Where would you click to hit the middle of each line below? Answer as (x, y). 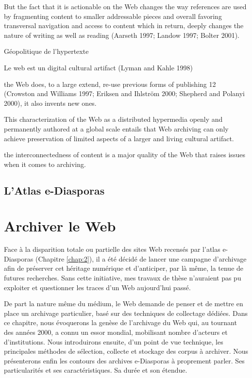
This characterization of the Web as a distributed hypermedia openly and (113, 119)
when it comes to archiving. (45, 164)
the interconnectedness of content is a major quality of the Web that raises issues (125, 155)
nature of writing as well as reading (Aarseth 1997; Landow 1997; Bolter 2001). (122, 35)
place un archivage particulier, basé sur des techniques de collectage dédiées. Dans (126, 313)
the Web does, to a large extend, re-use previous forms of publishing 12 (110, 84)
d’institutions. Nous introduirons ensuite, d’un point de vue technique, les (114, 341)
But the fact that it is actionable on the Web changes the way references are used (125, 6)
